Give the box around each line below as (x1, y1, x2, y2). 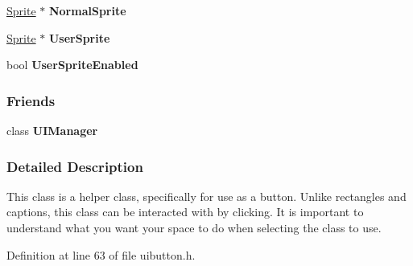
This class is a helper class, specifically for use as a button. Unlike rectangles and (6, 187, 407, 204)
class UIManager (6, 122, 98, 138)
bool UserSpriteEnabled (6, 56, 138, 73)
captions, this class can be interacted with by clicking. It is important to (6, 203, 364, 220)
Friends (6, 90, 56, 110)
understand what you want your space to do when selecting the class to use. (6, 219, 382, 235)
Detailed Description (6, 156, 143, 176)
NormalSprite (48, 2, 126, 18)
